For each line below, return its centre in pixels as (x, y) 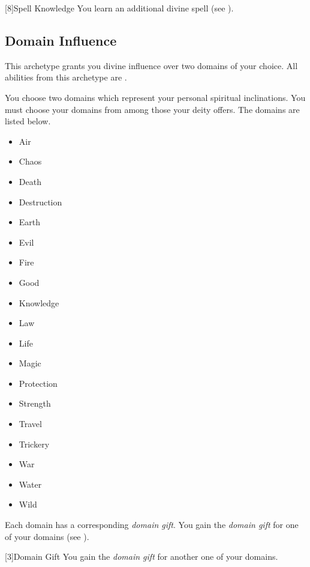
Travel (30, 424)
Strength (35, 403)
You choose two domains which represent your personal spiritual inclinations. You (155, 97)
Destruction (40, 202)
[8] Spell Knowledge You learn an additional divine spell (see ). (119, 8)
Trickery (34, 444)
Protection (38, 383)
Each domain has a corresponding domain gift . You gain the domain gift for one (152, 525)
